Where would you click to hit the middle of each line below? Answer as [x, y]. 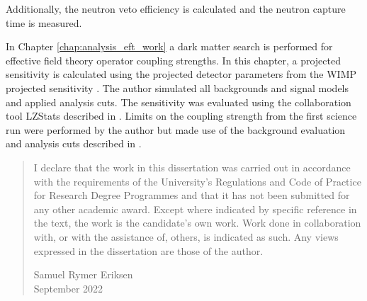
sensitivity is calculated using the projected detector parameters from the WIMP [181, 74]
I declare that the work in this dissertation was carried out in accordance [192, 167]
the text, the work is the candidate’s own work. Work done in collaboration [197, 223]
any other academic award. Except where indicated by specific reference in [195, 209]
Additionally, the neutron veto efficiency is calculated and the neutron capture [176, 8]
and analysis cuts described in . [74, 143]
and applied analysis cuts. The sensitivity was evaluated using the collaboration [179, 102]
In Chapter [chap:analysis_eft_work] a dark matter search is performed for [169, 46]
